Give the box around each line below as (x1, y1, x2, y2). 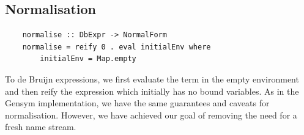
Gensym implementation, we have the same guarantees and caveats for (5, 97, 270, 109)
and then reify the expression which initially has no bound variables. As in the (5, 84, 299, 97)
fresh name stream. (5, 120, 76, 133)
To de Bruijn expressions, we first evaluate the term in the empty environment (5, 72, 299, 85)
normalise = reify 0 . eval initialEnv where (22, 42, 211, 51)
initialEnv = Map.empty (40, 54, 136, 64)
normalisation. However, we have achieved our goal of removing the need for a (5, 108, 297, 121)
